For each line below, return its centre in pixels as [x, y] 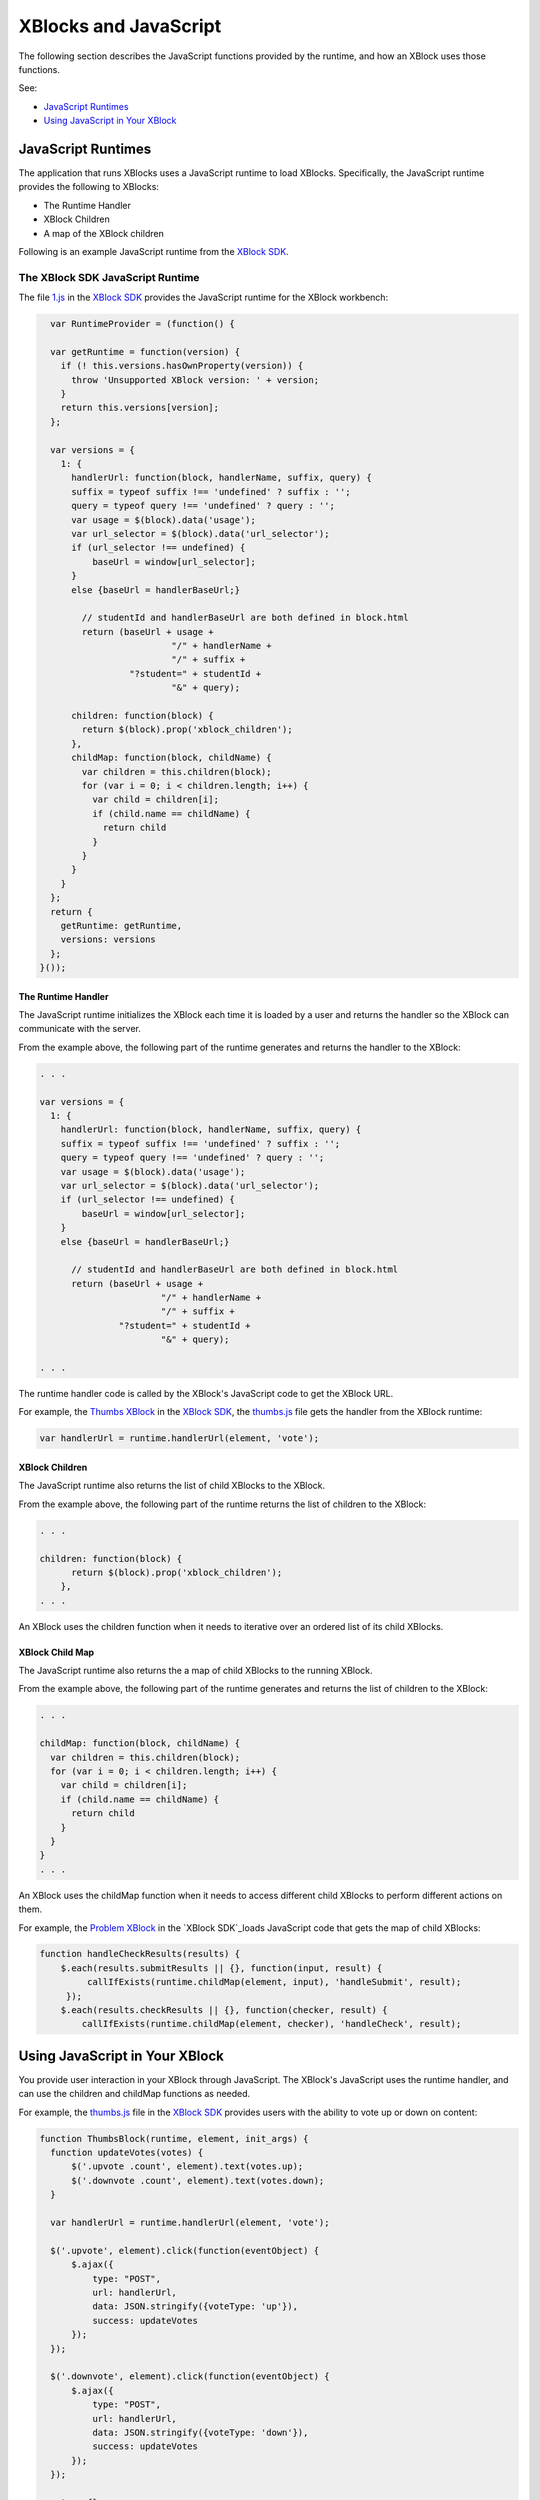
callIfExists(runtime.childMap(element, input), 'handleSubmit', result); [274, 1982]
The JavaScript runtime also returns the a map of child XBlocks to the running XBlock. [196, 1671]
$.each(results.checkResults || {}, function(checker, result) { [224, 2010]
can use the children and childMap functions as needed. [134, 2094]
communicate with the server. [80, 1029]
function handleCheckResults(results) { [139, 1954]
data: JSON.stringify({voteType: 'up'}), [195, 2306]
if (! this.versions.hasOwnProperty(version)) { [182, 366]
